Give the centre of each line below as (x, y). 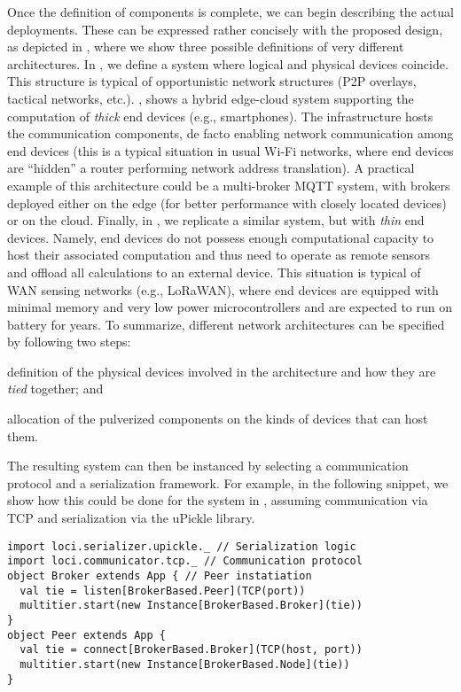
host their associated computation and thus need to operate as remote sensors (219, 255)
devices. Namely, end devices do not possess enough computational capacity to (221, 237)
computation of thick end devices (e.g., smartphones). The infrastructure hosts (220, 116)
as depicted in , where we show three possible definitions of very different (206, 47)
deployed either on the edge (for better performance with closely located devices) (227, 202)
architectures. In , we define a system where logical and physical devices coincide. (228, 63)
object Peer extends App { (86, 635)
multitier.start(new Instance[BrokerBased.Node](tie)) (185, 664)
